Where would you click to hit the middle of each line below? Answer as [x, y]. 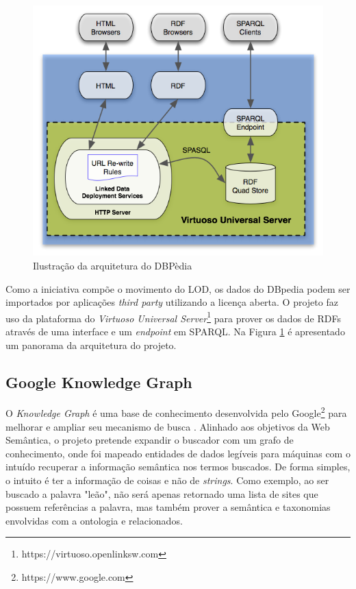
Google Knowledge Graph [99, 382]
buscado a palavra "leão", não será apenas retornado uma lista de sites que [162, 493]
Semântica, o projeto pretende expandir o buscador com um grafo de [150, 440]
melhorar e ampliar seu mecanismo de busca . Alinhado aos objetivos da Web [168, 426]
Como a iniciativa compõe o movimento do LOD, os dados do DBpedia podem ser [178, 288]
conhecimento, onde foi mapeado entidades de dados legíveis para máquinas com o [178, 453]
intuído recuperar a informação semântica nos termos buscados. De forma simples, [178, 467]
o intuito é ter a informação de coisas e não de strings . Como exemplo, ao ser [167, 480]
